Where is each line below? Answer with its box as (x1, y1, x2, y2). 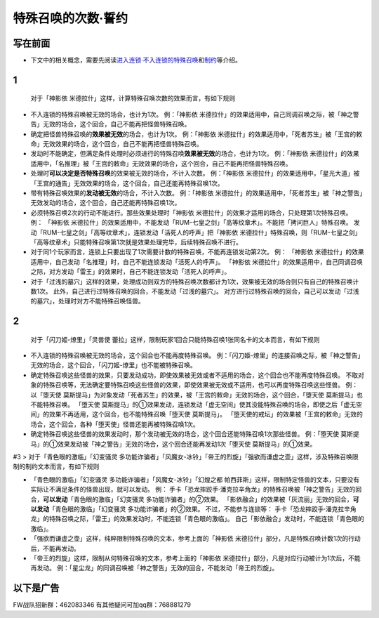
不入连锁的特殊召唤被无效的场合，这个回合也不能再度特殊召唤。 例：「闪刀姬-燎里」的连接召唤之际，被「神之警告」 (30, 351, 364, 360)
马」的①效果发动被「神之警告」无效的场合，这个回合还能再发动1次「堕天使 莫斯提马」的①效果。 (30, 440, 317, 448)
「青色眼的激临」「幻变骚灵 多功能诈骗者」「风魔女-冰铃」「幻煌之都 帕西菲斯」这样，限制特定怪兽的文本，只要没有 (30, 475, 360, 484)
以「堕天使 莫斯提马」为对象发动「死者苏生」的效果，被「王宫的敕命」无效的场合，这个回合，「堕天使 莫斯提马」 (30, 390, 357, 399)
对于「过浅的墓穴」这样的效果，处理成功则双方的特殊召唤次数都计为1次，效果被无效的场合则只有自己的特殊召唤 (30, 277, 353, 286)
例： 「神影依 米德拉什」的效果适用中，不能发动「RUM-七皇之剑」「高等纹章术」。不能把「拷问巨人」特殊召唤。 (30, 218, 352, 227)
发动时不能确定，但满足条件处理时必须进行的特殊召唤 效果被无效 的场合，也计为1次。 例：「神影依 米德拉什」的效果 (30, 150, 359, 158)
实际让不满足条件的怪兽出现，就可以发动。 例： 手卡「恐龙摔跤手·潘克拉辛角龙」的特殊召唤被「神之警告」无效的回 (30, 485, 361, 494)
